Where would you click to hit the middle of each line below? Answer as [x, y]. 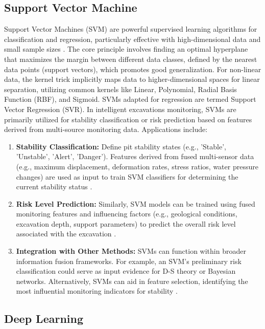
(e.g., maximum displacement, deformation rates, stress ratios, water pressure [137, 166]
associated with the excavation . [66, 234]
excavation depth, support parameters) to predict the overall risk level [126, 223]
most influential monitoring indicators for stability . [97, 291]
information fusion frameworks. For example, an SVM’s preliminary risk [129, 261]
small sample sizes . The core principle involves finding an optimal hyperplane [126, 49]
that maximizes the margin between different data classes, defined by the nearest [131, 59]
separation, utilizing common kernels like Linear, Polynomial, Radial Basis [121, 89]
